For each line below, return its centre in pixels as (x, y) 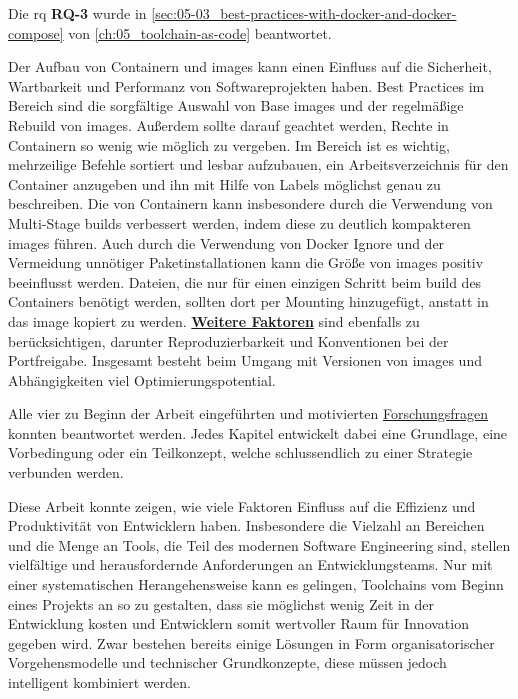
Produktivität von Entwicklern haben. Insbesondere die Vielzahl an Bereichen (246, 525)
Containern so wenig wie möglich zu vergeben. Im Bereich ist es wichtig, (229, 144)
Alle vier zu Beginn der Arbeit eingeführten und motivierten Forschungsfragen (248, 413)
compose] (36, 32)
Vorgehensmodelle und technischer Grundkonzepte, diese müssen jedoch (227, 662)
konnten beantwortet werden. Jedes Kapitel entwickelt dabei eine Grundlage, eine (258, 432)
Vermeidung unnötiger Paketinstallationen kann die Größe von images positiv (246, 262)
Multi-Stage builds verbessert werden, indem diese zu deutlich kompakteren (239, 222)
